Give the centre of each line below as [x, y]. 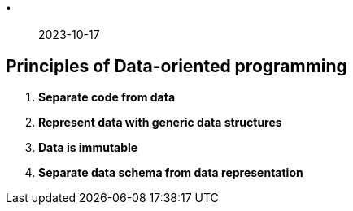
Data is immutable [88, 148]
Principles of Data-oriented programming [176, 66]
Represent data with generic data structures [160, 123]
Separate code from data [107, 97]
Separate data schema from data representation [171, 173]
